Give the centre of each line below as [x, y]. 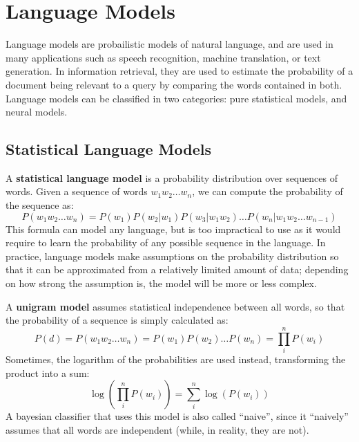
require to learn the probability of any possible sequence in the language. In [166, 242]
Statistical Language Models [108, 149]
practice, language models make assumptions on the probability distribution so [172, 256]
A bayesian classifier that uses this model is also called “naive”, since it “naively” [177, 416]
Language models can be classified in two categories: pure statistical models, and [176, 98]
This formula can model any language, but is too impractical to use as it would [173, 229]
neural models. [37, 112]
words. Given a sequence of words [77, 191]
